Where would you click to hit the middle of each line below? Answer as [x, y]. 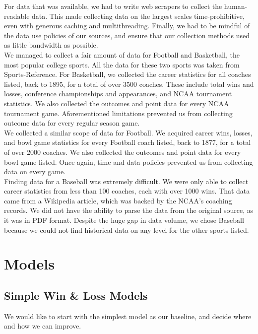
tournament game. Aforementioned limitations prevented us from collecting [118, 113]
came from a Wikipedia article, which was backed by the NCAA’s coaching [118, 200]
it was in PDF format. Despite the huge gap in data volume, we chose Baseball [124, 220]
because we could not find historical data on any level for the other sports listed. [127, 230]
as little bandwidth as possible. [51, 45]
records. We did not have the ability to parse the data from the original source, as [129, 210]
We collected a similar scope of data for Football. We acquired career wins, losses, [128, 132]
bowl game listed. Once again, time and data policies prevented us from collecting [129, 162]
